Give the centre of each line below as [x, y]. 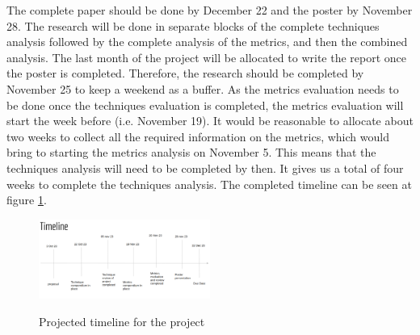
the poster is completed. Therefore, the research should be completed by [185, 73]
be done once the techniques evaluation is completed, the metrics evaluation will [205, 105]
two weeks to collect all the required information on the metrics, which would [198, 136]
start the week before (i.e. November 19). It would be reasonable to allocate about [210, 121]
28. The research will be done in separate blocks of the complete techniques [193, 25]
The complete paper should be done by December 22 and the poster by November [210, 10]
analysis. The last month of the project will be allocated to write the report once [207, 57]
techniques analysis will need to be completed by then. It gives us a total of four [205, 167]
